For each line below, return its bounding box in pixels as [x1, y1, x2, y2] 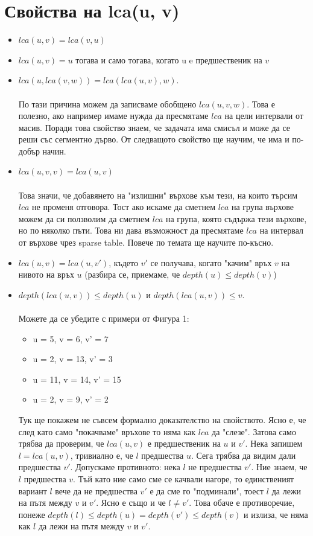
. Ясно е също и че [96, 496, 166, 509]
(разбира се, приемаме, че [84, 268, 180, 281]
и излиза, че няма [244, 508, 308, 520]
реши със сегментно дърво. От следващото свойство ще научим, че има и [18, 133, 289, 145]
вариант [18, 484, 47, 497]
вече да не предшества [55, 484, 138, 497]
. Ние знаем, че [251, 461, 308, 473]
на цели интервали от [224, 109, 303, 122]
